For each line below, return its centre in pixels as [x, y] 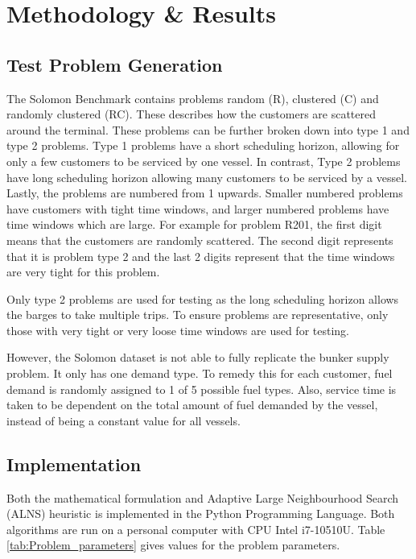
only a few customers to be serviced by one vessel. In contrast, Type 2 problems [204, 161]
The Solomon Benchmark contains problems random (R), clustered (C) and [193, 98]
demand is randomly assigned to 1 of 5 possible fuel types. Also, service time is [202, 389]
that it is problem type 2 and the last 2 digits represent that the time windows [201, 256]
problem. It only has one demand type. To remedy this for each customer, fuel [200, 373]
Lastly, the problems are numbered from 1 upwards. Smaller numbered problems [205, 193]
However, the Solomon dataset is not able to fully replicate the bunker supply [198, 357]
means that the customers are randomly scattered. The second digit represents [200, 240]
